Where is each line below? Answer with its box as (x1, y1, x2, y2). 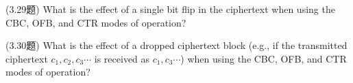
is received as (94, 51, 150, 65)
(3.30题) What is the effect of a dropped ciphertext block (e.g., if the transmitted (5, 38, 348, 52)
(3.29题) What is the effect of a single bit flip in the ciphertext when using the (5, 2, 335, 16)
